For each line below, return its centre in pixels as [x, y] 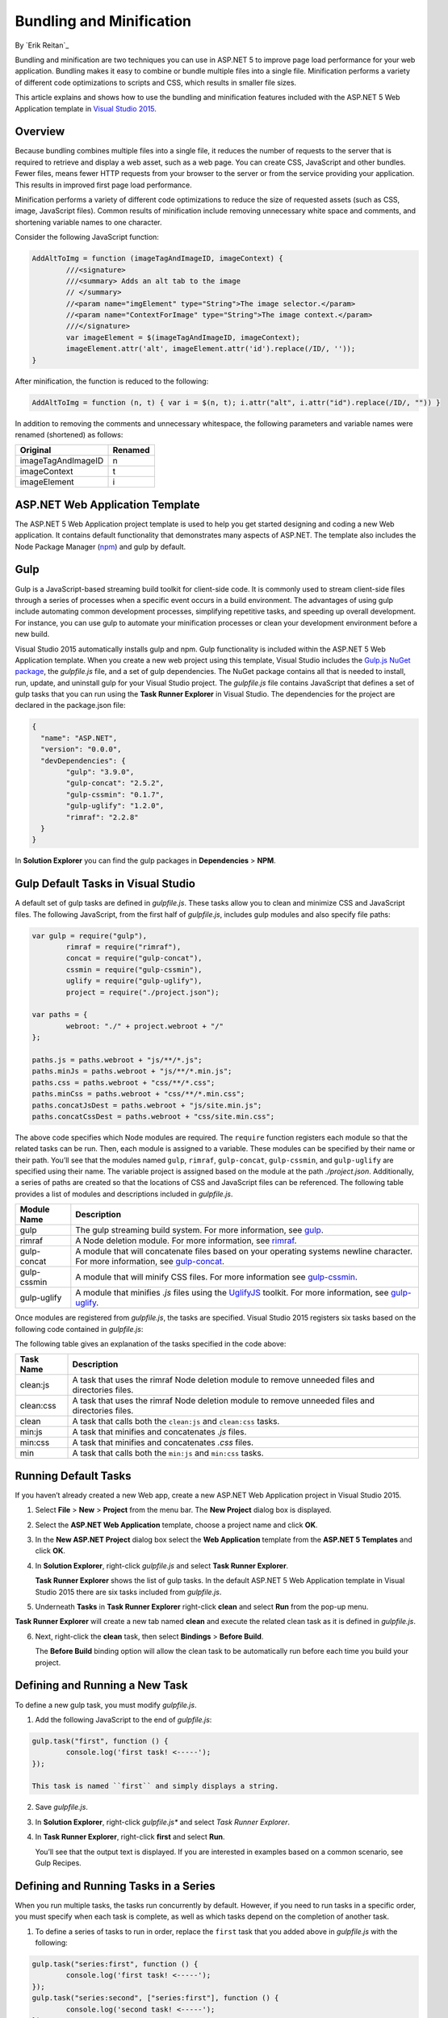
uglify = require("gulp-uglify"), [134, 981]
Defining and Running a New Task [102, 1686]
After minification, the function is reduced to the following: [112, 381]
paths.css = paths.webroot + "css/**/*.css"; [124, 1082]
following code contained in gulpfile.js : [79, 1329]
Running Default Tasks [73, 1476]
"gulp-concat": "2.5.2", [115, 783]
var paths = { [60, 1015]
